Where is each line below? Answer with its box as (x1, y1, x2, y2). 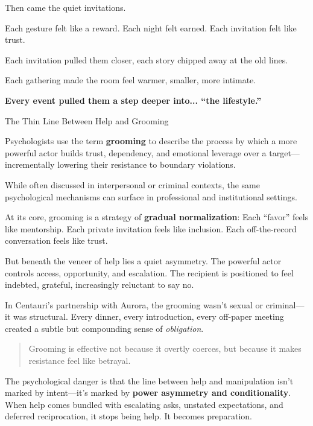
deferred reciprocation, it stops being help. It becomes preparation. (5, 410, 252, 422)
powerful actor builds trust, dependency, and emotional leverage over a (5, 146, 267, 159)
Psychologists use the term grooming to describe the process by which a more (5, 135, 297, 147)
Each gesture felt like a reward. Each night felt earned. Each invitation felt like (5, 21, 297, 34)
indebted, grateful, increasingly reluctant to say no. (5, 278, 194, 291)
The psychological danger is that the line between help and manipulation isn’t (5, 374, 294, 387)
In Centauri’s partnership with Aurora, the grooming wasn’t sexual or (5, 298, 264, 311)
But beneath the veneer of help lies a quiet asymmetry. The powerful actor (5, 254, 282, 267)
